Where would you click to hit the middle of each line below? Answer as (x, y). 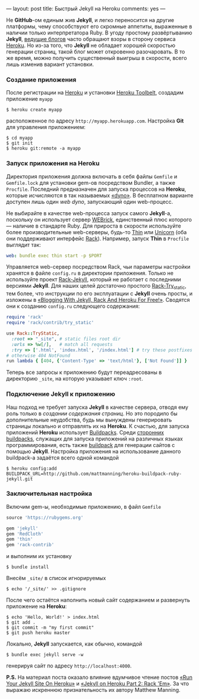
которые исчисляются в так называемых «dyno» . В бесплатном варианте (100, 195)
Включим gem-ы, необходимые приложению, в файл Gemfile (84, 506)
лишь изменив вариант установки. (50, 64)
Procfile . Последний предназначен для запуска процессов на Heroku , (96, 189)
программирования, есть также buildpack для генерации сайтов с (91, 445)
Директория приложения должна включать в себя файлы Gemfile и (92, 176)
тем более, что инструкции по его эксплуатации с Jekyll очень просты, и (99, 294)
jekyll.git (20, 479)
